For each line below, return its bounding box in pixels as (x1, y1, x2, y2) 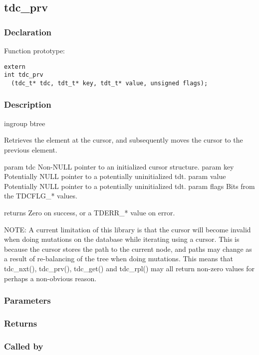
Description (4, 98, 51, 111)
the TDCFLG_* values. (4, 190, 77, 201)
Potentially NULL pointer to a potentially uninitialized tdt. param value (4, 171, 226, 181)
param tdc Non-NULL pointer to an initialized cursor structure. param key (4, 161, 234, 172)
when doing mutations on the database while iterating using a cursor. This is (4, 234, 240, 244)
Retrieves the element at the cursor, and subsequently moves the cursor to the (4, 135, 243, 145)
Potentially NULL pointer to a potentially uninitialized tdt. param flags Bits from (4, 180, 255, 191)
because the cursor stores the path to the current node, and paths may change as (4, 243, 252, 254)
